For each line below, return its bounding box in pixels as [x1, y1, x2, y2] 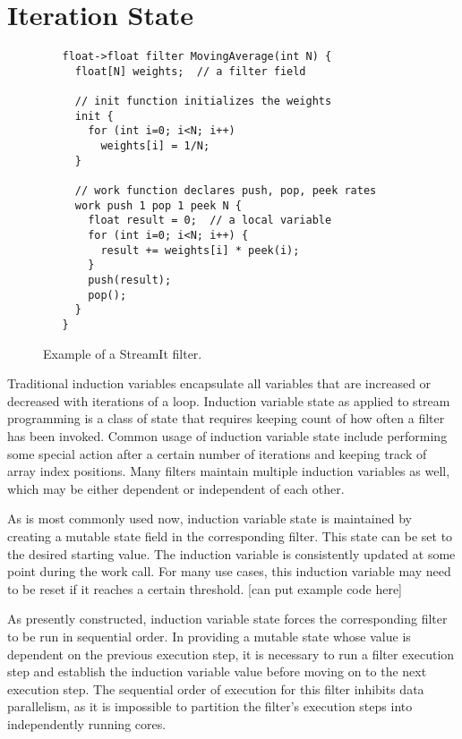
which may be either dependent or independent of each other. [7, 479, 345, 497]
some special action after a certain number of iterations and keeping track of [7, 444, 427, 463]
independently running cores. [7, 714, 167, 733]
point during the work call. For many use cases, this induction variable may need [7, 562, 451, 581]
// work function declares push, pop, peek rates [74, 184, 377, 198]
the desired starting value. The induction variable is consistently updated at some [7, 544, 456, 563]
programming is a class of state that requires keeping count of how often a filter [7, 409, 445, 428]
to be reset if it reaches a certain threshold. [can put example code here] [7, 579, 402, 598]
